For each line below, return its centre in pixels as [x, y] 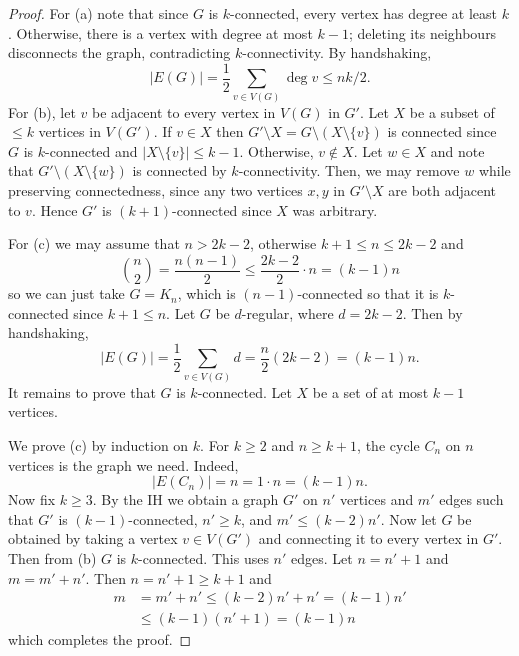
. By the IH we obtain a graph [185, 499]
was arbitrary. [335, 209]
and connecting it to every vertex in [368, 538]
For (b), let [42, 111]
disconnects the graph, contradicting [119, 52]
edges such [471, 499]
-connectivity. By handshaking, [337, 52]
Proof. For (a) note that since [98, 13]
